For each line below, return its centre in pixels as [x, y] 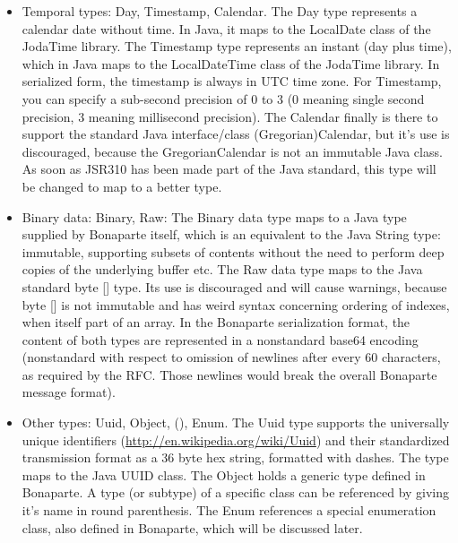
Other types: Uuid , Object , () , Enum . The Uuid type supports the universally [236, 422]
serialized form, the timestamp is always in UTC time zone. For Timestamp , [232, 81]
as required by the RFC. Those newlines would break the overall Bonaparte [229, 374]
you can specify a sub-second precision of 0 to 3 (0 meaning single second [223, 98]
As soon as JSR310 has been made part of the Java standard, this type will [229, 169]
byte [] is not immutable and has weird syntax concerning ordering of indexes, [236, 304]
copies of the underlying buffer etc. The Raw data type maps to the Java [222, 269]
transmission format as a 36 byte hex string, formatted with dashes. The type [235, 457]
